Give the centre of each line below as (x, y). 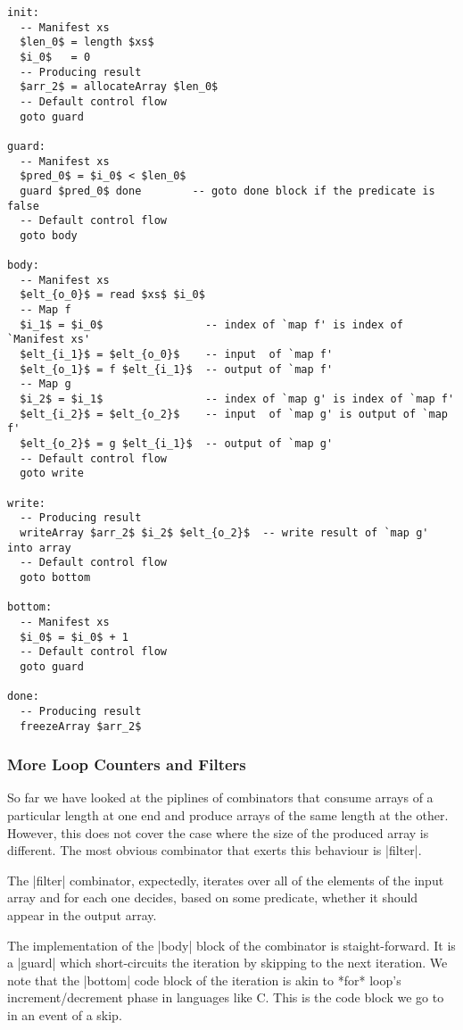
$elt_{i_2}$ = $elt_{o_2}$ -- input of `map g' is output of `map (234, 414)
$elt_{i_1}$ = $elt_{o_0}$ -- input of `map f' (177, 355)
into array (39, 548)
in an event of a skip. (65, 1014)
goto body (49, 235)
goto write (52, 473)
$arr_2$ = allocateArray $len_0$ (119, 87)
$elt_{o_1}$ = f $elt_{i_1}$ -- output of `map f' (177, 369)
